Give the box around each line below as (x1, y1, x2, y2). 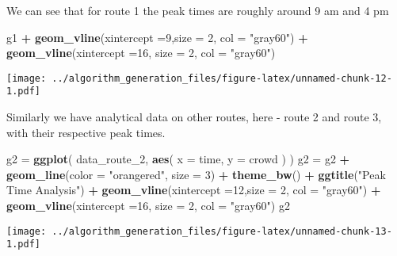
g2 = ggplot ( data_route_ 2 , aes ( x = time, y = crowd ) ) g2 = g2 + (6, 151, 350, 167)
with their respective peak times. (6, 124, 166, 140)
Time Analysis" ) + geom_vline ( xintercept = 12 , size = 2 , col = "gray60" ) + (6, 181, 381, 198)
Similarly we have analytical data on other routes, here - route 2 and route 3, (6, 109, 382, 125)
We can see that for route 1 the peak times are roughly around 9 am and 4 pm (6, 2, 389, 18)
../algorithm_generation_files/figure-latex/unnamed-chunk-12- (52, 72, 392, 84)
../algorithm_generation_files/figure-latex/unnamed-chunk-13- (52, 225, 392, 237)
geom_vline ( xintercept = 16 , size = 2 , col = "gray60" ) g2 (6, 197, 290, 214)
